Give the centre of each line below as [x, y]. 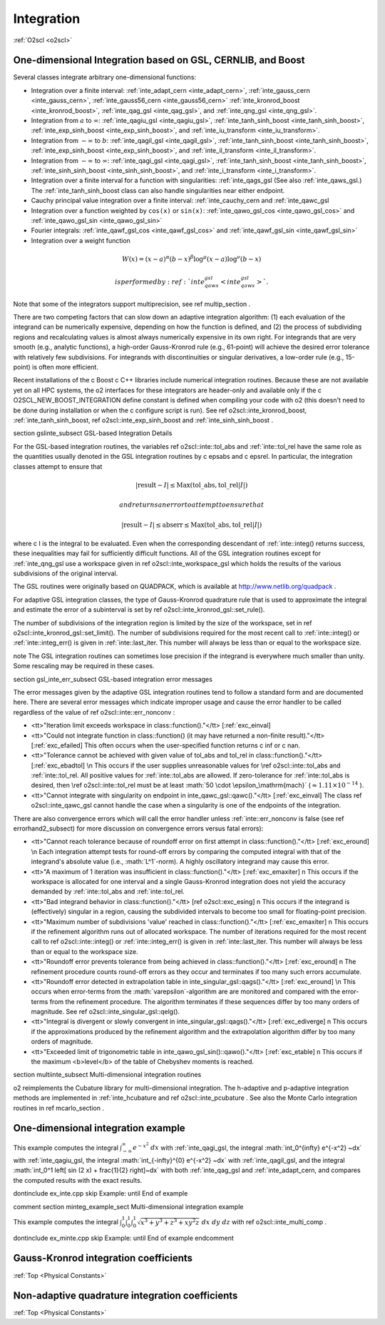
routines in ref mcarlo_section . [59, 1108]
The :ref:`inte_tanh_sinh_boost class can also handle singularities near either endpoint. [158, 190]
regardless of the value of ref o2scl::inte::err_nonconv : [94, 712]
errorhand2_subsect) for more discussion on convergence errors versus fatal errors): [138, 828]
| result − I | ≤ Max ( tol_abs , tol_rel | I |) [192, 485]
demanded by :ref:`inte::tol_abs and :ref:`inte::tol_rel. [108, 892]
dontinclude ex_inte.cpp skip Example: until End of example [101, 1194]
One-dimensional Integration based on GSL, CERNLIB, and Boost [159, 60]
